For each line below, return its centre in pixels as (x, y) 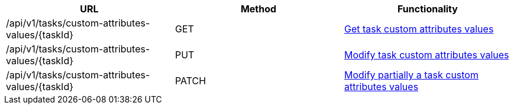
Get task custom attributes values (419, 29)
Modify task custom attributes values (426, 55)
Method (258, 9)
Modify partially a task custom (411, 75)
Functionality (428, 9)
